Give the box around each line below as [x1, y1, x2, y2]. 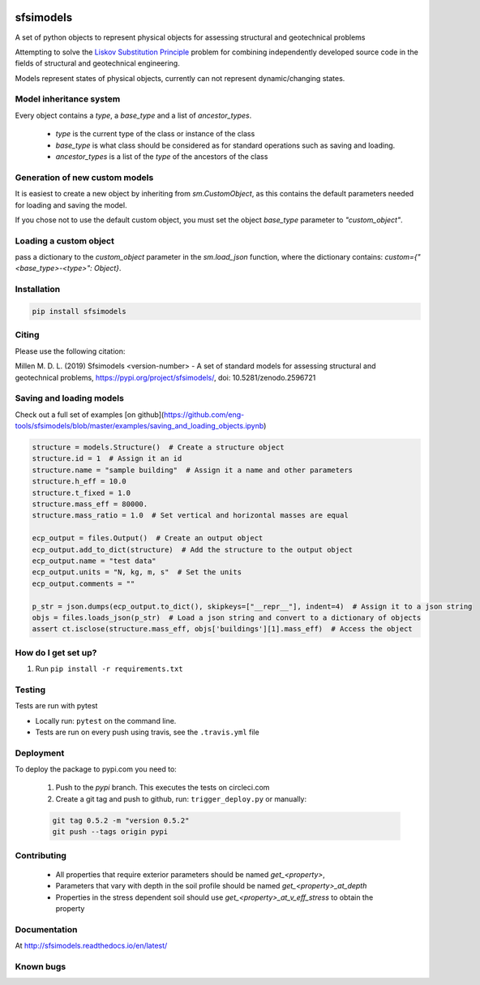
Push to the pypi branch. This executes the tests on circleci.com [55, 783, 270, 793]
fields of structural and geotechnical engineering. [15, 58, 180, 68]
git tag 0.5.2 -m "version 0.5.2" [52, 815, 190, 825]
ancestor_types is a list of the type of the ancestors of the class [55, 152, 268, 161]
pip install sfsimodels [32, 307, 127, 316]
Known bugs [15, 961, 66, 972]
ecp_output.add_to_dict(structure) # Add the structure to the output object [32, 544, 353, 554]
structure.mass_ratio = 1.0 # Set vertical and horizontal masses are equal [32, 511, 349, 520]
